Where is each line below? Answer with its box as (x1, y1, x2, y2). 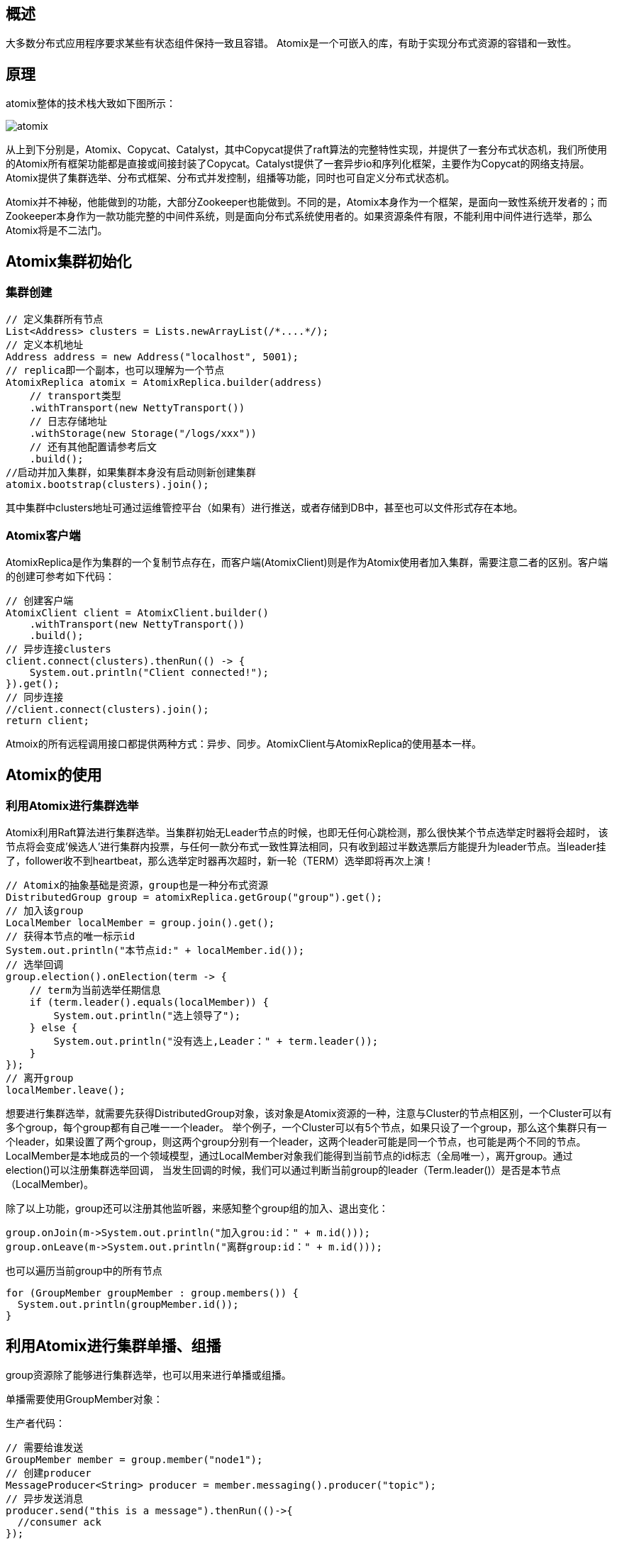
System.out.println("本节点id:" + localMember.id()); (6, 945, 305, 957)
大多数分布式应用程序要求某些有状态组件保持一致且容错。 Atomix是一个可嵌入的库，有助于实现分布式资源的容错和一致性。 (6, 37, 577, 50)
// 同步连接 (6, 692, 64, 704)
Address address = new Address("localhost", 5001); (6, 351, 299, 363)
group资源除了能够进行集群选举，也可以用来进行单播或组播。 (6, 1369, 291, 1382)
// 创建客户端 (6, 595, 74, 607)
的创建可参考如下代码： (6, 570, 115, 583)
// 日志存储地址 (29, 416, 108, 428)
